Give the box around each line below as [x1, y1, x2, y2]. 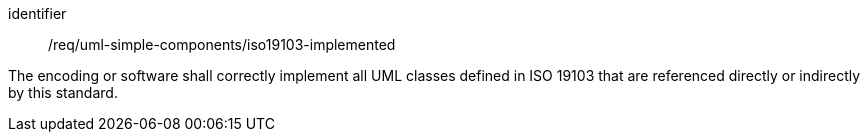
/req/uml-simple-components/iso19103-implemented [48, 36, 396, 53]
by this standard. [8, 84, 118, 101]
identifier [8, 5, 67, 22]
